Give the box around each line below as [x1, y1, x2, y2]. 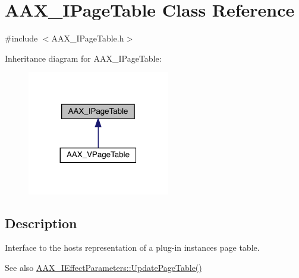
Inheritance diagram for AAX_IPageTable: [5, 52, 162, 64]
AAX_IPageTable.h [51, 32, 124, 44]
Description [5, 213, 77, 232]
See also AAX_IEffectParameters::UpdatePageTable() [5, 261, 202, 273]
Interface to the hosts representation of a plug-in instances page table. [5, 241, 260, 254]
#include [5, 32, 38, 44]
